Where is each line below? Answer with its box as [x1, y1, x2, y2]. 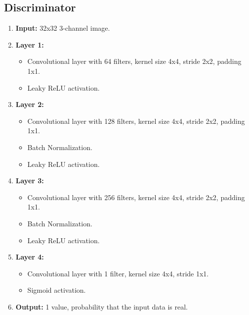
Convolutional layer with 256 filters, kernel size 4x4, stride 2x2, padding [27, 192, 245, 202]
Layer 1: [15, 39, 44, 50]
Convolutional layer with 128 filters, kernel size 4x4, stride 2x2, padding [27, 115, 245, 126]
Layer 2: [15, 99, 44, 109]
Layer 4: [15, 252, 44, 262]
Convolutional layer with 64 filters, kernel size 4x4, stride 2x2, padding [27, 56, 242, 66]
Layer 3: [15, 175, 44, 186]
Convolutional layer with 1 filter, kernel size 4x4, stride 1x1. [27, 268, 209, 278]
